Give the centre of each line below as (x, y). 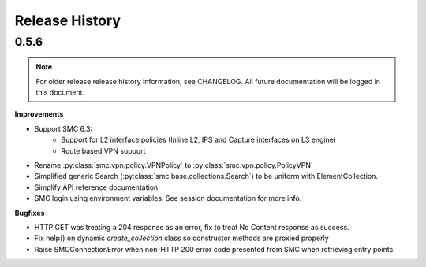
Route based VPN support (103, 150)
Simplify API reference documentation (96, 187)
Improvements (39, 114)
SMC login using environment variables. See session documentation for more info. (168, 198)
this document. (60, 92)
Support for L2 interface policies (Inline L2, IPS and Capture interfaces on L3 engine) (199, 140)
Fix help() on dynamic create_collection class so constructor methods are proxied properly (181, 238)
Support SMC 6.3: (64, 128)
